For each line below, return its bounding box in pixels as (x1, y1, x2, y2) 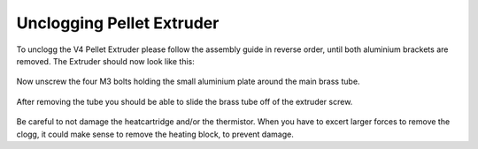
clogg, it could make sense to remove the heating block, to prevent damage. (16, 129, 294, 139)
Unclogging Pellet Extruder (16, 13, 220, 33)
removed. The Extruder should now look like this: (16, 56, 195, 66)
